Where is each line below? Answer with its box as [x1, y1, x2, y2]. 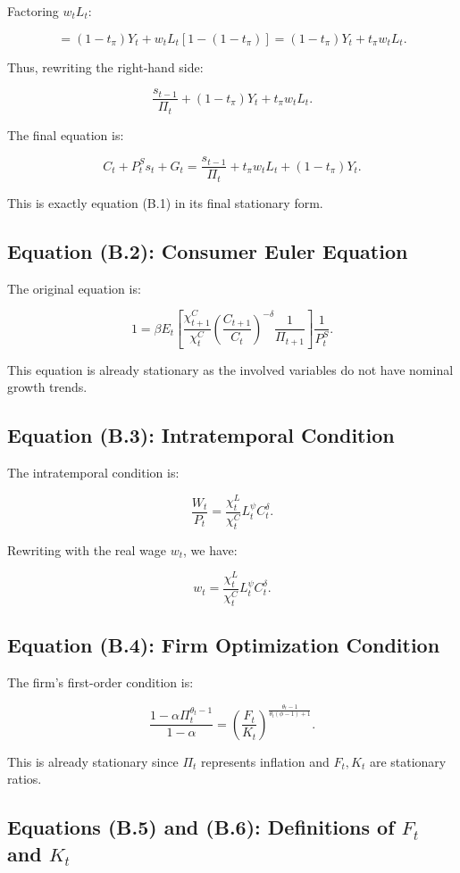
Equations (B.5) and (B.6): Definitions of [7, 813, 395, 841]
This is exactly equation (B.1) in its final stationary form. [7, 193, 323, 212]
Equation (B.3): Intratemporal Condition [7, 421, 395, 449]
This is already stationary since [7, 752, 179, 770]
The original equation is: [7, 279, 141, 297]
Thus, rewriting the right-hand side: [7, 57, 204, 76]
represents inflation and [201, 752, 330, 770]
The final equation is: [7, 125, 124, 144]
